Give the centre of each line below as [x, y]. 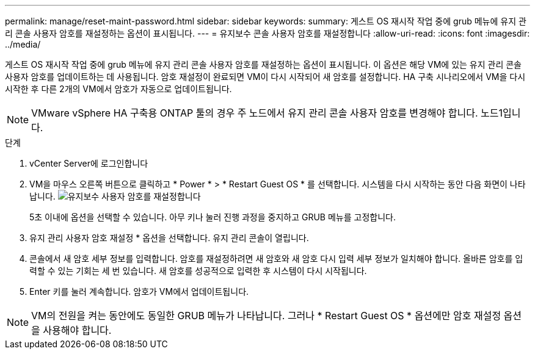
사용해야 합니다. [77, 330]
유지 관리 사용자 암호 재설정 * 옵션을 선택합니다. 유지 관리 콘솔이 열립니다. [169, 238]
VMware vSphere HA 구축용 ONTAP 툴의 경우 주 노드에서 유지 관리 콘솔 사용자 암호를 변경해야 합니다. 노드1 [267, 113]
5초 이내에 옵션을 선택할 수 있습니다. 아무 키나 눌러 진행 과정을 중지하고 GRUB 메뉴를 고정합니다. [213, 217]
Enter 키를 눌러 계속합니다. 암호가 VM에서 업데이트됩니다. [139, 291]
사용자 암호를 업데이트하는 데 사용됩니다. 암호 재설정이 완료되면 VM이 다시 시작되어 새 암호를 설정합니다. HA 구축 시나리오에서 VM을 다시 [265, 77]
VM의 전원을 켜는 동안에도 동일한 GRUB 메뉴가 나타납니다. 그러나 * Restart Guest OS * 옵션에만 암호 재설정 [266, 316]
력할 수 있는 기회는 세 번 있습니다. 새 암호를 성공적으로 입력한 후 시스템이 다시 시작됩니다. [198, 271]
